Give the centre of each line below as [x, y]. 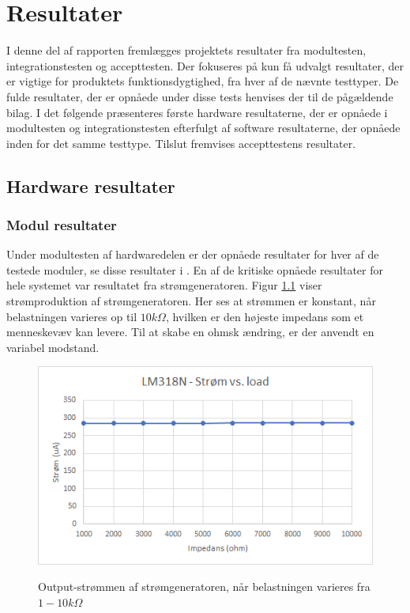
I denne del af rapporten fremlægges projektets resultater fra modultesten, [186, 50]
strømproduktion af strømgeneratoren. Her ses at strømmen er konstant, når [191, 301]
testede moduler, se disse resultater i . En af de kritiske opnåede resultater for [195, 269]
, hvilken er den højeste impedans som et [265, 316]
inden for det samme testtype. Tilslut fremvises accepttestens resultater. [181, 143]
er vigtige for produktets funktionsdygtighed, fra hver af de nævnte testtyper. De [203, 81]
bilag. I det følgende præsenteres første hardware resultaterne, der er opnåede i [197, 112]
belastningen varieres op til [72, 316]
